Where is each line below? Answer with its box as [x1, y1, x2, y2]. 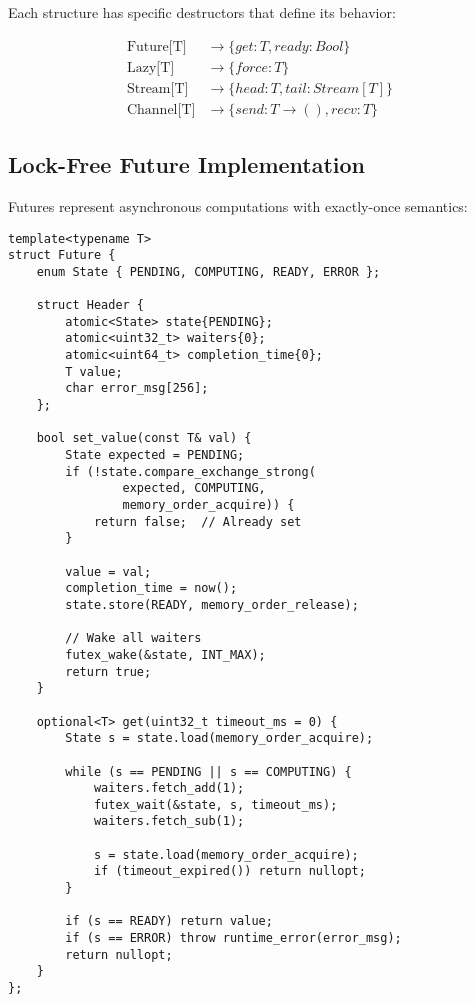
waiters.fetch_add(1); [93, 781, 245, 796]
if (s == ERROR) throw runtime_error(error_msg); [65, 931, 402, 946]
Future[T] [126, 39, 187, 54]
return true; [65, 664, 152, 679]
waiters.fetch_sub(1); [93, 814, 245, 829]
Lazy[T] [126, 60, 175, 75]
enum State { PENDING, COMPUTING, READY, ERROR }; [36, 264, 381, 279]
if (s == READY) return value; [65, 914, 273, 929]
